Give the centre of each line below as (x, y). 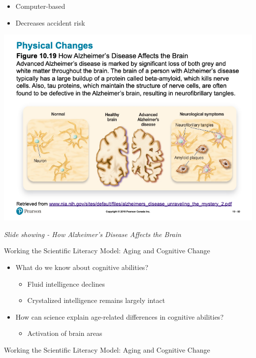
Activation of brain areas (65, 333)
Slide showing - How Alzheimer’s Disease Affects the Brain (93, 234)
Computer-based (40, 6)
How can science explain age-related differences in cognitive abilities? (119, 316)
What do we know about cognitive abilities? (82, 267)
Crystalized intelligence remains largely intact (96, 300)
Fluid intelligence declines (66, 283)
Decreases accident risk (50, 22)
